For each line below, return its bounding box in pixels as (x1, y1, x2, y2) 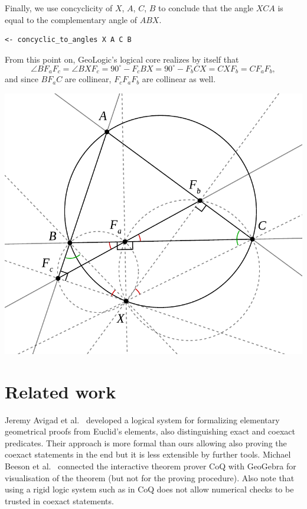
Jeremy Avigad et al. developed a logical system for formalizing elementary (5, 413, 280, 426)
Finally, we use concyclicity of (5, 2, 113, 14)
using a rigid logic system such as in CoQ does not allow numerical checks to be (5, 483, 294, 495)
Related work (5, 379, 116, 403)
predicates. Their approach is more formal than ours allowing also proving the (5, 436, 287, 449)
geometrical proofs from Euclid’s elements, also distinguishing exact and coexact (5, 425, 295, 437)
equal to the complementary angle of (5, 13, 138, 25)
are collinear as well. (142, 73, 216, 85)
